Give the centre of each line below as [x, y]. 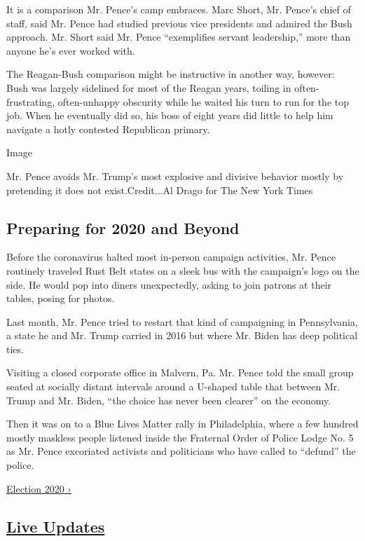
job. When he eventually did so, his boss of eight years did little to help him [170, 115]
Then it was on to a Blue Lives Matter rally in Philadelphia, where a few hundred [182, 424]
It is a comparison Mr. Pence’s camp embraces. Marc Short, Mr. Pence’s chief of [179, 9]
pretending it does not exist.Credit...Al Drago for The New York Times [160, 190]
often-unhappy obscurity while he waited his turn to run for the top [203, 101]
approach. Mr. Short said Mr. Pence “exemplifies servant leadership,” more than [179, 37]
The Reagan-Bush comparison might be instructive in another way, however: [171, 74]
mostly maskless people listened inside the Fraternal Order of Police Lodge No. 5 [180, 437]
